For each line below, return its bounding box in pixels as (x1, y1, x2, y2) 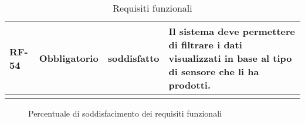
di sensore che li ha (168, 65, 259, 78)
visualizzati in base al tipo (168, 51, 292, 65)
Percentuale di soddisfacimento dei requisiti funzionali (28, 107, 222, 119)
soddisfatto (107, 51, 160, 65)
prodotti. (168, 78, 211, 92)
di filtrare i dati (168, 38, 242, 51)
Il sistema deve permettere (168, 24, 296, 38)
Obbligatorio (39, 51, 99, 65)
